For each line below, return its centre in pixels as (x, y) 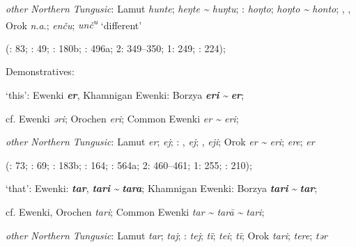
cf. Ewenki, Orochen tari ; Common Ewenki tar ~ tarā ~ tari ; (135, 212)
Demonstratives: (40, 71)
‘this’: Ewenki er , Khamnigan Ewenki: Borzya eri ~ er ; (125, 95)
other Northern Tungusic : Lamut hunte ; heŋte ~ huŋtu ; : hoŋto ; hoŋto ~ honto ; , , (178, 8)
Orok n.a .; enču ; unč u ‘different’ (74, 24)
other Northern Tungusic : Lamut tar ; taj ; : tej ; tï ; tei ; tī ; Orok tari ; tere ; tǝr (167, 235)
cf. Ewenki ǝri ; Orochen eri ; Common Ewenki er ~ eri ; (122, 118)
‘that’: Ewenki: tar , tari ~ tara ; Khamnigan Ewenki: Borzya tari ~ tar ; (162, 188)
